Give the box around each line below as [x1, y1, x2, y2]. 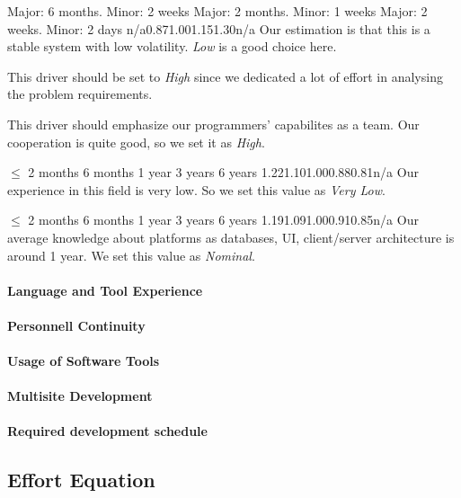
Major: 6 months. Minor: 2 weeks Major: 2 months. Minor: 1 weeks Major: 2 [7, 2, 428, 20]
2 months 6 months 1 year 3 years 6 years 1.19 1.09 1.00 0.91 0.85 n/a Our [28, 210, 419, 229]
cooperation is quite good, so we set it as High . [7, 132, 265, 151]
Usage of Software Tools [7, 351, 160, 370]
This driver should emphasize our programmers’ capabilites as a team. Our [7, 114, 420, 133]
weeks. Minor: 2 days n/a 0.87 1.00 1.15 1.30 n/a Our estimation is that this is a [7, 19, 430, 38]
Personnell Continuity [7, 316, 146, 334]
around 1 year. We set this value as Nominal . [7, 245, 255, 264]
